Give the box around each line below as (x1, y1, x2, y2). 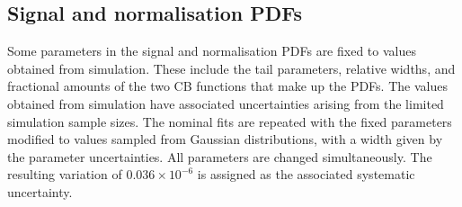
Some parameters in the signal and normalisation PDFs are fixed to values (7, 41, 416, 60)
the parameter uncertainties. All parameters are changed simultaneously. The (7, 147, 432, 166)
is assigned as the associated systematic (197, 165, 415, 184)
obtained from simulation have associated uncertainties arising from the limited (7, 94, 444, 112)
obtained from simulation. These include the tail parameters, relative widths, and (7, 58, 456, 77)
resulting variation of (7, 165, 122, 184)
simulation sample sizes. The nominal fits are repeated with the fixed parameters (7, 112, 452, 130)
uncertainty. (7, 182, 73, 201)
